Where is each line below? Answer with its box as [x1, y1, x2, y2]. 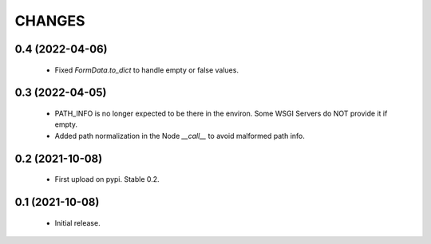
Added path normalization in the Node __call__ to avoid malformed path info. [54, 131, 305, 140]
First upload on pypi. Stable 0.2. [54, 175, 160, 184]
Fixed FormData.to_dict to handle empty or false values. [54, 65, 239, 75]
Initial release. [54, 218, 101, 227]
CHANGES [14, 12, 85, 30]
